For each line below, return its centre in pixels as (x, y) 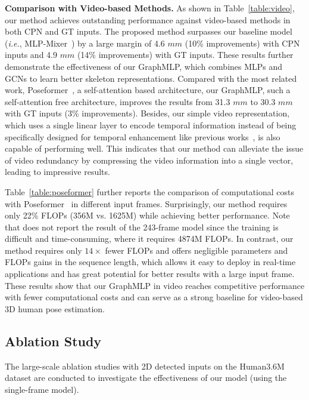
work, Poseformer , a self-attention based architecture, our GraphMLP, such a (148, 90)
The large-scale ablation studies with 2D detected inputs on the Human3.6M (145, 366)
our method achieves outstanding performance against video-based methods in (148, 19)
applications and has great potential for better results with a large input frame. (150, 274)
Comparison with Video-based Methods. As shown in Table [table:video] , (150, 8)
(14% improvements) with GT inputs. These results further (185, 55)
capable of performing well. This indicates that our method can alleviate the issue (154, 148)
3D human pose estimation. (55, 308)
